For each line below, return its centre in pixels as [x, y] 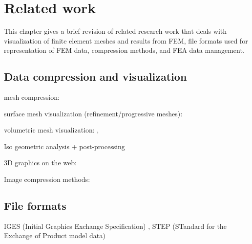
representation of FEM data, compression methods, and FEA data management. [124, 50]
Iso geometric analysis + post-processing [64, 146]
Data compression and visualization [95, 77]
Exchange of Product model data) [55, 235]
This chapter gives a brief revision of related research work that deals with [115, 31]
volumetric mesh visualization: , [52, 130]
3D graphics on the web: [40, 163]
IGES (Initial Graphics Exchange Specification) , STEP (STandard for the [115, 226]
